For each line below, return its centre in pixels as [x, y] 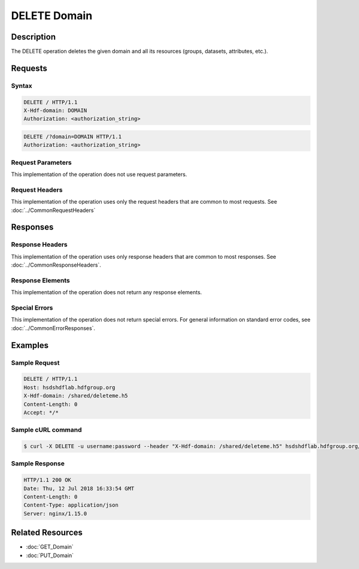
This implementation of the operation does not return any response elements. [107, 292]
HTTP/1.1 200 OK [48, 480]
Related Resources [47, 533]
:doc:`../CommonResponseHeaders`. [56, 265]
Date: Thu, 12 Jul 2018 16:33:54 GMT [79, 488]
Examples [30, 345]
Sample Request [35, 362]
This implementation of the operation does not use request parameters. [99, 174]
